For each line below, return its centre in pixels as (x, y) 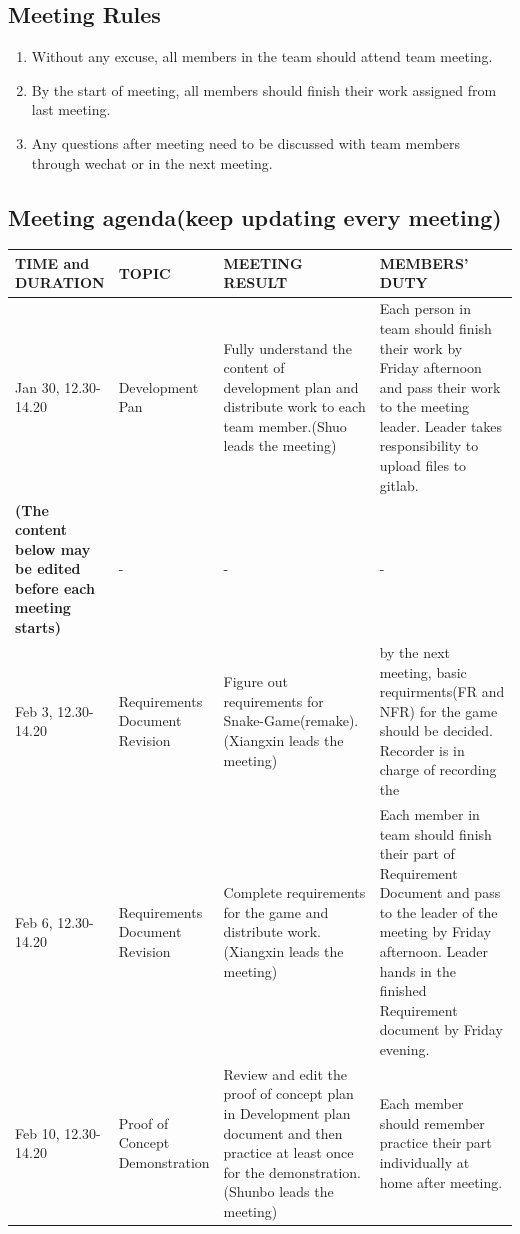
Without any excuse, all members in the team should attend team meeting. (262, 56)
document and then (283, 1132)
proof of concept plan (288, 1093)
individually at (424, 1162)
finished (403, 990)
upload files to (423, 465)
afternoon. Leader (434, 951)
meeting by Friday (435, 931)
